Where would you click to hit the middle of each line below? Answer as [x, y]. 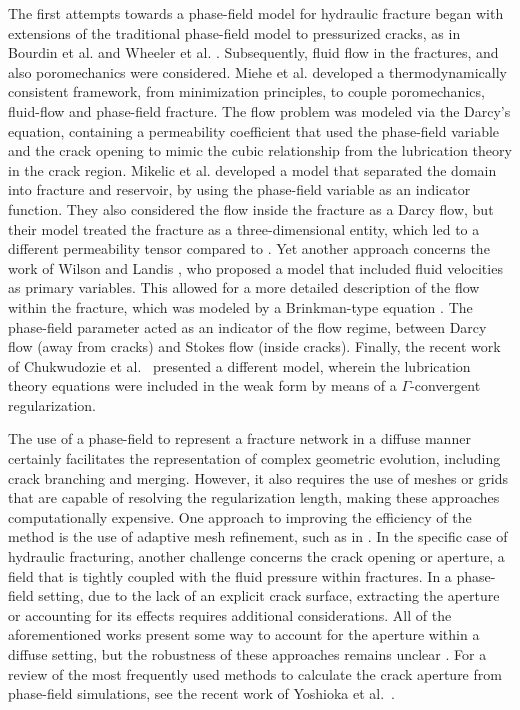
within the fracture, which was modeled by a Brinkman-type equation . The [240, 306]
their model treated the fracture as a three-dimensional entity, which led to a [244, 228]
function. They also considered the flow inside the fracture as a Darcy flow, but [251, 208]
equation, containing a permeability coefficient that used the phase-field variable [254, 130]
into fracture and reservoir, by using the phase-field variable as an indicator [239, 189]
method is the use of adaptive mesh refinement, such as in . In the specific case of [258, 536]
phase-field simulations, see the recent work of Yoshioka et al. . [202, 693]
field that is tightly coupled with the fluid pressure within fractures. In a [230, 575]
